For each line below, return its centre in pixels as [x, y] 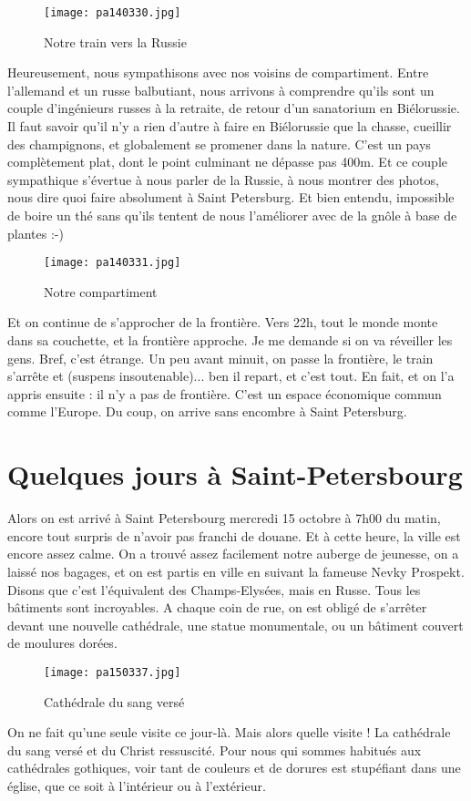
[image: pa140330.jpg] [113, 13]
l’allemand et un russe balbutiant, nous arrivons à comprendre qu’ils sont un [221, 90]
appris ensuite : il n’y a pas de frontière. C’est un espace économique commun [225, 393]
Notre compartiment [101, 291]
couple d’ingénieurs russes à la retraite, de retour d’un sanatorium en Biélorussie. [234, 108]
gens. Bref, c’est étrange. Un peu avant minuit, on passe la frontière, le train [220, 358]
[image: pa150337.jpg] [113, 672]
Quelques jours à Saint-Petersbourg [235, 474]
